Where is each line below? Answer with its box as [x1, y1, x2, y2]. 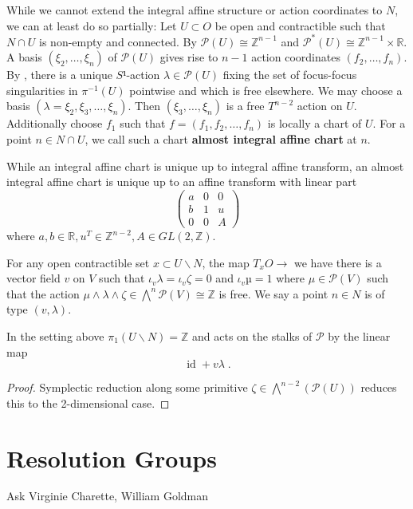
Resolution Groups [6, 441, 217, 474]
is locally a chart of [267, 115, 362, 132]
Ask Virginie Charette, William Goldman [6, 487, 209, 504]
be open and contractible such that [214, 17, 386, 34]
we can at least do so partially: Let [6, 17, 177, 34]
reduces [360, 379, 397, 396]
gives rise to [159, 49, 218, 65]
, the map [202, 254, 250, 270]
